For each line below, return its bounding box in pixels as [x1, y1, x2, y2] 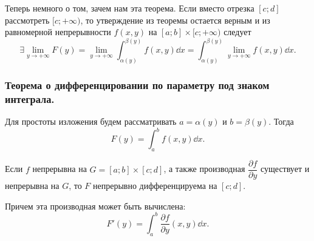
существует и [261, 162, 310, 175]
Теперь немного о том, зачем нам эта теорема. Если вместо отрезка [5, 2, 254, 14]
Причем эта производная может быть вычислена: [5, 199, 186, 212]
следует [224, 25, 251, 38]
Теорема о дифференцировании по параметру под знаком [5, 78, 270, 93]
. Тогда [268, 115, 294, 128]
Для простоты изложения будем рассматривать [5, 115, 177, 128]
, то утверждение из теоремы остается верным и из [80, 13, 270, 26]
